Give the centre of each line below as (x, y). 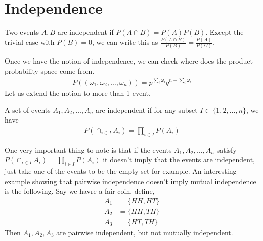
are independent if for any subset (147, 110)
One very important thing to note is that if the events (88, 149)
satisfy (227, 149)
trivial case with (30, 42)
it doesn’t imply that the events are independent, (179, 160)
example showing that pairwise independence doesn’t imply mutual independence (130, 181)
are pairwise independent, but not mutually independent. (145, 232)
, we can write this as (125, 42)
